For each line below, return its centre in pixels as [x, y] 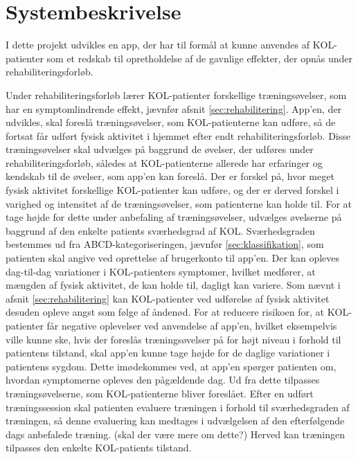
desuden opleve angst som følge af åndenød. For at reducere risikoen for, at [165, 312]
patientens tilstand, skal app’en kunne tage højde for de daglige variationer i [168, 353]
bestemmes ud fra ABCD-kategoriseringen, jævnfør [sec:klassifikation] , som [165, 244]
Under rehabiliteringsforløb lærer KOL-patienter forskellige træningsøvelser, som [176, 94]
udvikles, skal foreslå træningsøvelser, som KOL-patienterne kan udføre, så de [171, 122]
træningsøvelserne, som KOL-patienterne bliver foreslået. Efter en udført [160, 393]
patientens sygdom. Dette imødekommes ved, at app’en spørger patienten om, [171, 366]
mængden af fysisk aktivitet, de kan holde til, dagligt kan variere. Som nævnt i [173, 285]
